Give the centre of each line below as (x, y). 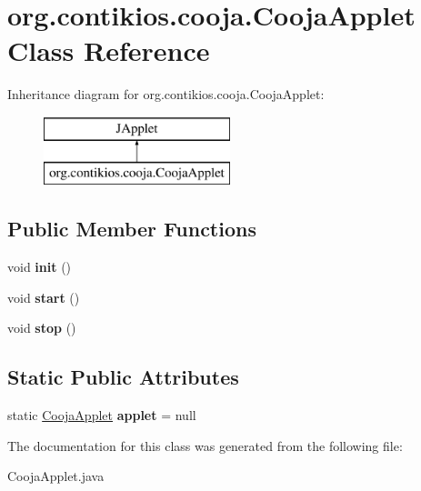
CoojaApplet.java (56, 476)
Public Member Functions (132, 229)
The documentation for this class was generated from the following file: (205, 445)
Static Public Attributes (123, 377)
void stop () (42, 328)
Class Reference (109, 50)
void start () (44, 297)
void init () (40, 267)
